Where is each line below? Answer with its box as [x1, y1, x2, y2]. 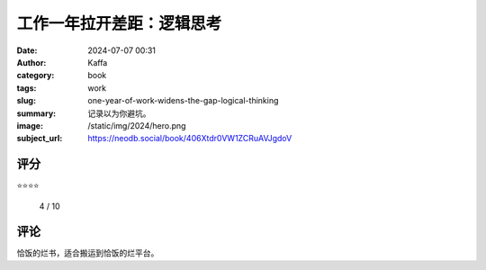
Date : [16, 45, 38, 56]
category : [16, 70, 55, 81]
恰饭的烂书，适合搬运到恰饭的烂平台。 [16, 247, 159, 258]
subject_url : [16, 133, 63, 144]
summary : [16, 108, 57, 119]
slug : [16, 95, 36, 106]
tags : [16, 82, 37, 94]
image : [16, 120, 44, 130]
